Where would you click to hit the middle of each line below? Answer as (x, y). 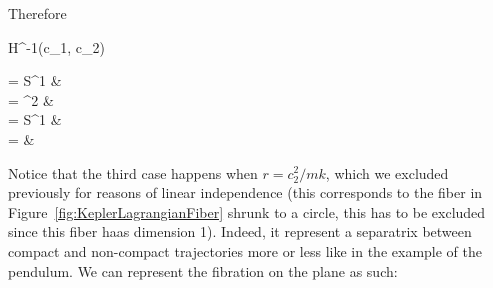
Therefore (37, 13)
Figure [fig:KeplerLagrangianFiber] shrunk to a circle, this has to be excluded (247, 211)
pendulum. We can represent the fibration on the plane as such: (203, 270)
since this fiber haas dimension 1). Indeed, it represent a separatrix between (240, 231)
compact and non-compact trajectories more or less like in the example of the (245, 250)
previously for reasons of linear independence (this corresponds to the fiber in (245, 192)
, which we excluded (387, 172)
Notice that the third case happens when (133, 172)
